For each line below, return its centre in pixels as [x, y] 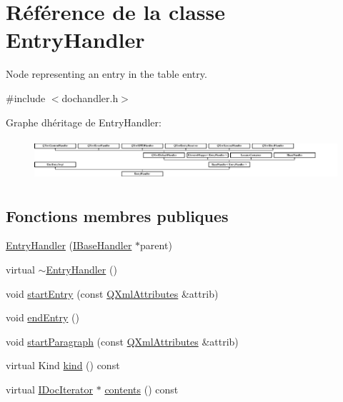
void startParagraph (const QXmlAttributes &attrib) [122, 341]
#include [26, 97]
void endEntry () [43, 317]
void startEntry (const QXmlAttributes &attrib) [112, 293]
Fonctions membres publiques [117, 215]
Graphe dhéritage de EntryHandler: [84, 122]
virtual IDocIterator [50, 389]
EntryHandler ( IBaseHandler [69, 245]
